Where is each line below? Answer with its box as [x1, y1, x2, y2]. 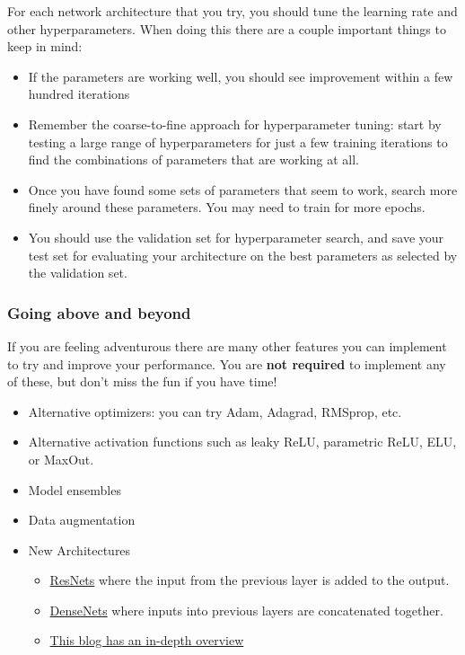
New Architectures [28, 540, 131, 559]
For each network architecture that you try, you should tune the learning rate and [7, 2, 458, 20]
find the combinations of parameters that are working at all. [28, 150, 360, 169]
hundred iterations [28, 84, 130, 103]
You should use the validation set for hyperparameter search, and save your [28, 227, 444, 246]
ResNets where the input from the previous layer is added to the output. [49, 571, 450, 589]
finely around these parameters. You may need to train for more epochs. [28, 198, 426, 217]
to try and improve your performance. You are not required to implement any [7, 354, 446, 373]
